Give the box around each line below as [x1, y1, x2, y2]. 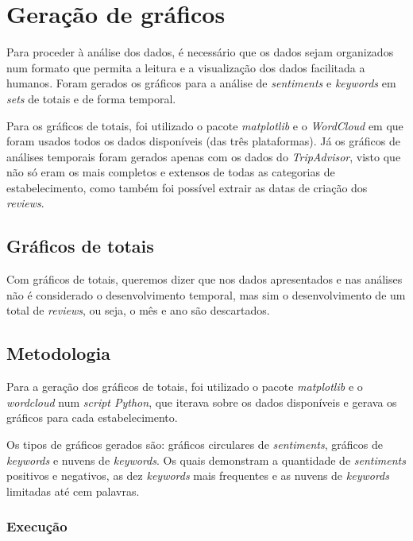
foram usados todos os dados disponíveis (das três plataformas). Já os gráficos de [6, 133, 400, 149]
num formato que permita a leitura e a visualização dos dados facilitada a [6, 59, 365, 75]
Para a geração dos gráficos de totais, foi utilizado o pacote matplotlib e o [6, 378, 363, 395]
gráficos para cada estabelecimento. [6, 409, 178, 426]
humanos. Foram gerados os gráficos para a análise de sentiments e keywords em [6, 75, 396, 91]
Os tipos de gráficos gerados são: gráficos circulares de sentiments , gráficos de [6, 436, 383, 453]
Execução [6, 516, 68, 536]
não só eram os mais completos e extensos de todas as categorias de [6, 164, 335, 180]
